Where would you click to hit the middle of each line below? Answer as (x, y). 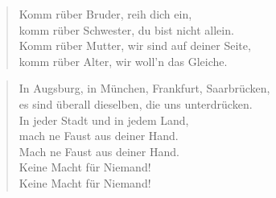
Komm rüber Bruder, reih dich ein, (105, 14)
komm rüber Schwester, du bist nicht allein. (126, 29)
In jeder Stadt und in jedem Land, (104, 120)
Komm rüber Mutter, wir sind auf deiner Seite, (135, 45)
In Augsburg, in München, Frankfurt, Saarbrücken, (144, 88)
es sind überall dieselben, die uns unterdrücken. (136, 103)
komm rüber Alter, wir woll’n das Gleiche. (123, 61)
